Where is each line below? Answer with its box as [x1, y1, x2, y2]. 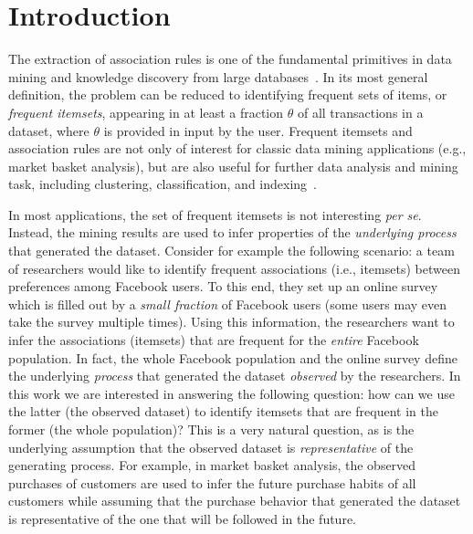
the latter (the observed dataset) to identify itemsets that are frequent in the [8, 402, 439, 421]
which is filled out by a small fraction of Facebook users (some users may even [8, 294, 447, 313]
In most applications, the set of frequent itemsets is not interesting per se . [8, 204, 422, 224]
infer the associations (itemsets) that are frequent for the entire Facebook [8, 330, 419, 350]
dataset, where [8, 120, 89, 140]
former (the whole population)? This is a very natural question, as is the [8, 420, 415, 438]
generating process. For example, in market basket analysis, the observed [8, 455, 416, 475]
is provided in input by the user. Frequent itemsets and [103, 120, 413, 140]
